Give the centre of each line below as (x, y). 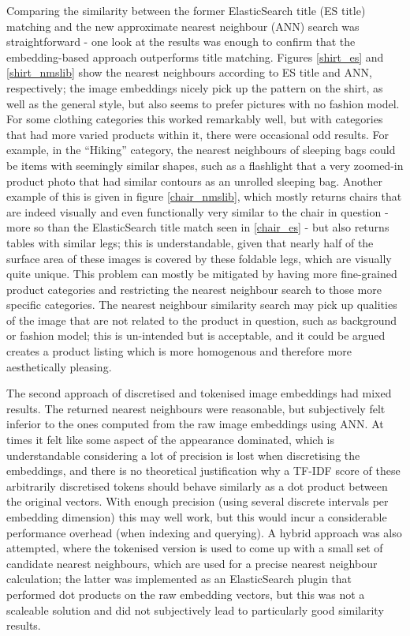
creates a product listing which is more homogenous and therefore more (179, 351)
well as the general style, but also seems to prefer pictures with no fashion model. (203, 103)
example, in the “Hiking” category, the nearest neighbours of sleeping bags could (201, 150)
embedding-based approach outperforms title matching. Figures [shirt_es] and (195, 56)
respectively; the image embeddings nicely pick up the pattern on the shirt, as (195, 87)
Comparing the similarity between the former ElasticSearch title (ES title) (186, 10)
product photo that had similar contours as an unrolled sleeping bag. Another (194, 181)
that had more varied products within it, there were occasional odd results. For (198, 134)
